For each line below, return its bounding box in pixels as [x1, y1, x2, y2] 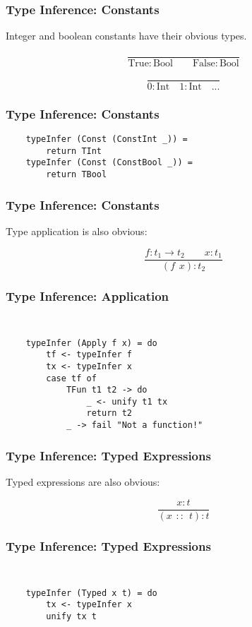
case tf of [46, 373, 97, 383]
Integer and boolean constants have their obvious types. [6, 28, 247, 43]
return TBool [46, 169, 107, 180]
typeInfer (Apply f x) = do [25, 338, 157, 348]
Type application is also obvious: [6, 224, 148, 238]
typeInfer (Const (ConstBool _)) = [25, 157, 193, 168]
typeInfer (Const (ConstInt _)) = [25, 134, 188, 145]
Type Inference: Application [6, 287, 169, 304]
